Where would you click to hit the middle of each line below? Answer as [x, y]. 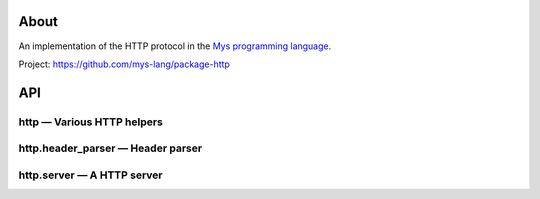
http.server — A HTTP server [90, 175]
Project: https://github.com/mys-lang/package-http [124, 64]
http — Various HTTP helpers [91, 122]
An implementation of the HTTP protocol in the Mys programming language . [175, 46]
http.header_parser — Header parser [110, 148]
